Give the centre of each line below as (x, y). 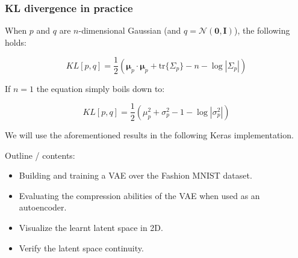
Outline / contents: (40, 155)
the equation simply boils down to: (101, 88)
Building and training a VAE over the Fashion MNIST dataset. (135, 175)
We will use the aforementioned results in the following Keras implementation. (149, 134)
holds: (16, 42)
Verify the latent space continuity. (81, 247)
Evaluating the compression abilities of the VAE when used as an (139, 195)
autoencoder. (43, 207)
